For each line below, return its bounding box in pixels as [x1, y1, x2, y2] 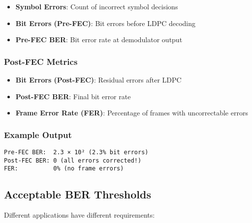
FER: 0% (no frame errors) [4, 165, 124, 172]
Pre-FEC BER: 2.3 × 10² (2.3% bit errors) [4, 149, 149, 156]
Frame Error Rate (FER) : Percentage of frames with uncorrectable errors [15, 108, 248, 118]
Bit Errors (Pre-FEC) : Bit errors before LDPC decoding [15, 18, 196, 28]
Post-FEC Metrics [4, 55, 78, 67]
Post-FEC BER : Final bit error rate [15, 91, 131, 101]
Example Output [4, 128, 72, 140]
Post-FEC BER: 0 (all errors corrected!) [4, 157, 142, 164]
